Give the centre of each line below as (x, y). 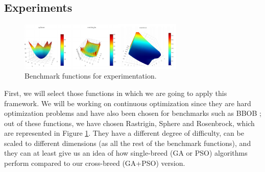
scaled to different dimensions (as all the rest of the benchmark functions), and (128, 143)
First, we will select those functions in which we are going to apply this (116, 93)
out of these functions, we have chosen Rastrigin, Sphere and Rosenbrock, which (129, 123)
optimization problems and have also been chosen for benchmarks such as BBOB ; (133, 113)
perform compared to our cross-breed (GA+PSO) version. (95, 163)
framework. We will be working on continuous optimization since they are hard (128, 103)
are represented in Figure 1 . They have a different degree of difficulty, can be (124, 133)
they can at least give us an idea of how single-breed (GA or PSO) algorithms (126, 153)
